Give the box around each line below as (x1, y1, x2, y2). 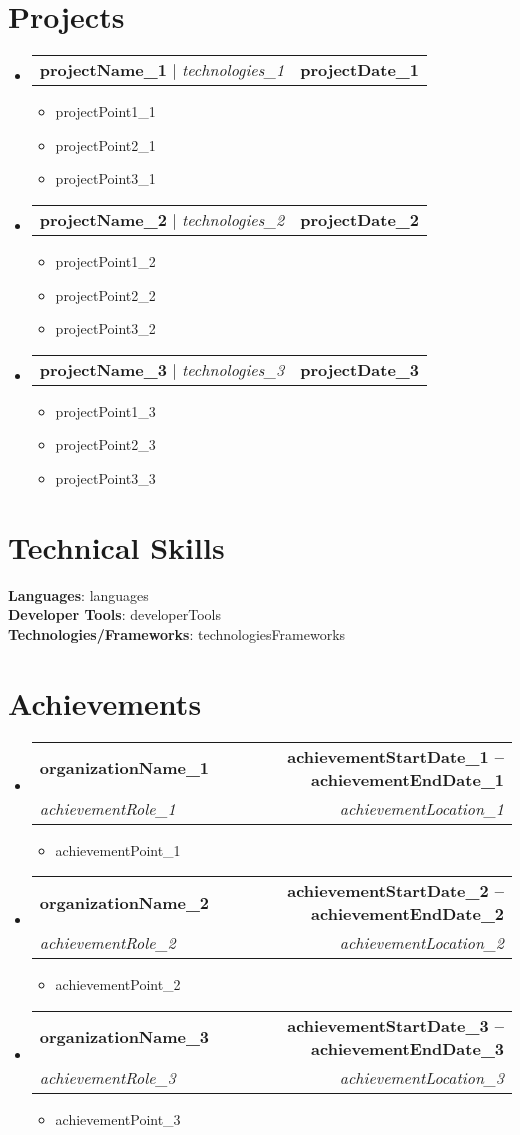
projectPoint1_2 (55, 250, 156, 271)
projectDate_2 (300, 207, 419, 231)
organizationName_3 (39, 1025, 210, 1049)
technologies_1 (182, 58, 285, 82)
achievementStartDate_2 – (287, 879, 504, 903)
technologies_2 (182, 207, 285, 231)
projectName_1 (39, 58, 167, 82)
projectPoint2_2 (55, 284, 156, 305)
